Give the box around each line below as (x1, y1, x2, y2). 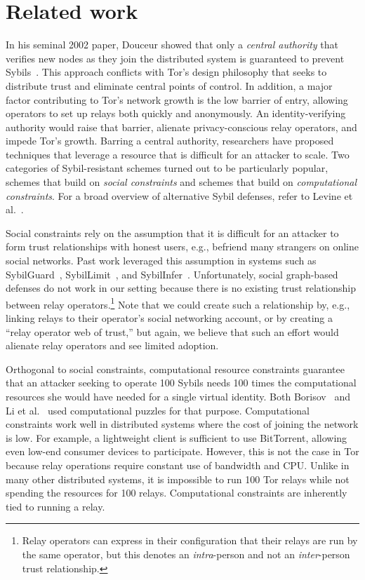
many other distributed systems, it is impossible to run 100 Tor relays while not (6, 471, 350, 486)
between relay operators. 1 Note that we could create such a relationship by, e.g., (6, 295, 350, 311)
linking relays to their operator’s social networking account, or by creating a (6, 311, 333, 325)
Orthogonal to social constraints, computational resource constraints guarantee (6, 361, 345, 376)
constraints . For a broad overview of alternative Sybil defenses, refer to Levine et (6, 188, 353, 203)
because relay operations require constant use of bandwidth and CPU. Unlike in (6, 458, 350, 472)
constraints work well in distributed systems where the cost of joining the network (6, 417, 359, 431)
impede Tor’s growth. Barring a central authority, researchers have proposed (6, 133, 334, 148)
